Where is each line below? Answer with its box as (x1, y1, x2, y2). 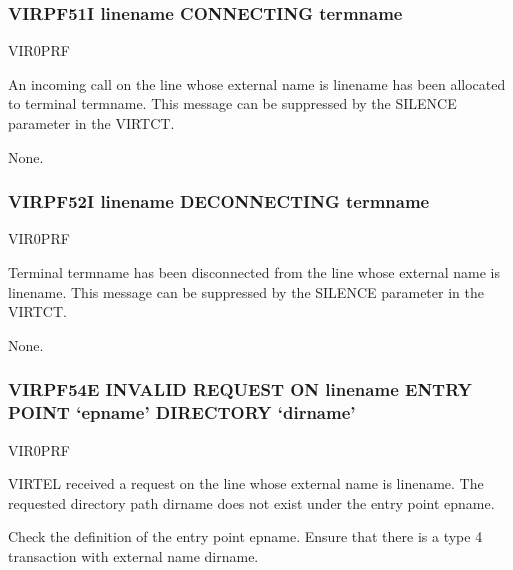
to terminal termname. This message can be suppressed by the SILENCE (8, 93, 457, 114)
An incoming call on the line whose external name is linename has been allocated (8, 73, 506, 94)
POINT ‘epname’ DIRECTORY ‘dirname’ (8, 400, 356, 425)
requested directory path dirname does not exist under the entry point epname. (8, 492, 495, 513)
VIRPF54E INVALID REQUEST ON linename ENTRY (8, 377, 472, 402)
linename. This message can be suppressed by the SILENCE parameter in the (8, 281, 484, 302)
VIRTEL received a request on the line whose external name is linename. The (8, 473, 484, 494)
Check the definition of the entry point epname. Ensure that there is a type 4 (8, 526, 483, 547)
